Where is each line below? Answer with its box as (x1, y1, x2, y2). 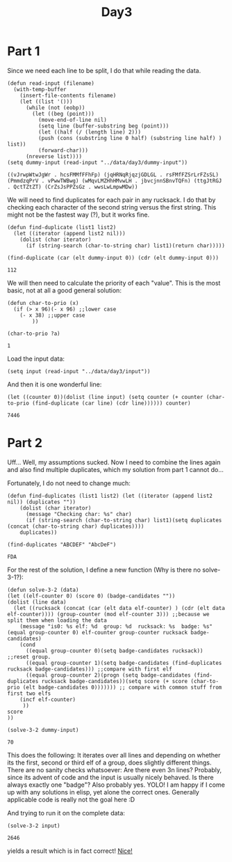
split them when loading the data (7, 617, 108, 624)
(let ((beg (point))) (32, 110, 95, 117)
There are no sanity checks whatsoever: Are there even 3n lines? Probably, (7, 765, 222, 774)
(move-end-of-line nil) (38, 116, 108, 123)
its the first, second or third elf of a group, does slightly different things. (7, 758, 212, 767)
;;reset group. (7, 653, 51, 660)
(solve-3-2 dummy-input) (7, 726, 79, 733)
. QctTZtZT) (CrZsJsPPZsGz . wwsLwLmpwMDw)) (7, 183, 138, 190)
